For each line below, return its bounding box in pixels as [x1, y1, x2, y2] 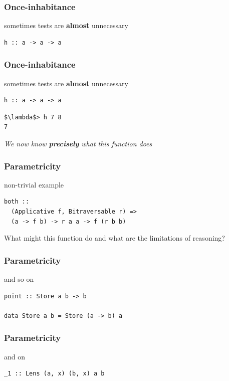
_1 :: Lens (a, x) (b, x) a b [4, 370, 105, 377]
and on [4, 351, 26, 361]
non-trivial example [4, 179, 64, 189]
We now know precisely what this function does [4, 138, 152, 148]
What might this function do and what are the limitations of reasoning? [4, 233, 225, 243]
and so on [4, 274, 34, 284]
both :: [4, 198, 30, 206]
